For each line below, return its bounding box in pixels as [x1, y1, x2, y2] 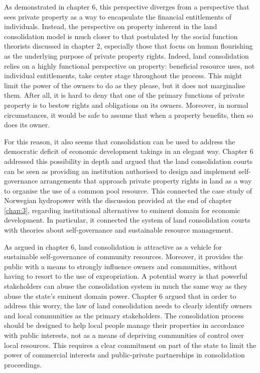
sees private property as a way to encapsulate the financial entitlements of [4, 11, 232, 22]
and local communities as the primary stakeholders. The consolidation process [4, 310, 244, 320]
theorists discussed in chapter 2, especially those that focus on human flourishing [4, 41, 253, 51]
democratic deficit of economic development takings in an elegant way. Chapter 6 [4, 146, 253, 156]
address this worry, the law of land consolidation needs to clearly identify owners [4, 300, 252, 311]
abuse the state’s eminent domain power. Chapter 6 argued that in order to [4, 290, 236, 301]
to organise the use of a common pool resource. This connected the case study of [4, 185, 252, 196]
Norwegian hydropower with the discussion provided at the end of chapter [4, 195, 232, 206]
